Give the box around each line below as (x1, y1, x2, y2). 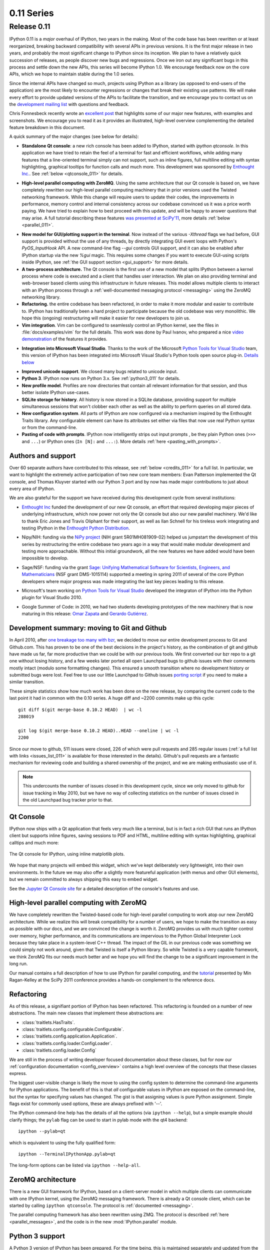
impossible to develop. (21, 555, 68, 561)
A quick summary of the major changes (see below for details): (9, 133, 139, 139)
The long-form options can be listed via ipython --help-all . (9, 1162, 141, 1168)
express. (9, 1070, 27, 1076)
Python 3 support (9, 1231, 65, 1240)
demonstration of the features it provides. (21, 336, 107, 342)
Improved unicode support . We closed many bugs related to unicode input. (21, 368, 178, 374)
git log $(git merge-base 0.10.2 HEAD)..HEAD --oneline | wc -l (18, 727, 179, 733)
